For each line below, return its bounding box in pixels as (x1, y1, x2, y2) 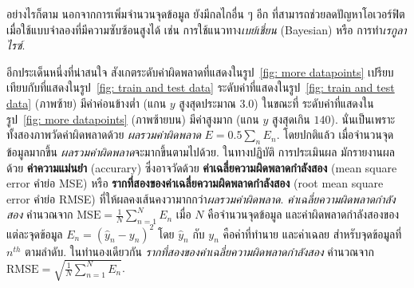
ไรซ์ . (6, 37, 26, 53)
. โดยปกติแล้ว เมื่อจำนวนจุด (276, 126, 394, 143)
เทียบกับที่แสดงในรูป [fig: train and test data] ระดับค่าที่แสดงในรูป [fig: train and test (6, 79, 395, 96)
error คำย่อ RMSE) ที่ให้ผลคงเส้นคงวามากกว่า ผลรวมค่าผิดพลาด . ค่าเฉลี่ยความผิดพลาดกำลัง (6, 190, 396, 207)
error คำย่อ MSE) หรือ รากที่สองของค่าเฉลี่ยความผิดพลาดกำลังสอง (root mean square (6, 175, 384, 191)
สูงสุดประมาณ (179, 94, 236, 111)
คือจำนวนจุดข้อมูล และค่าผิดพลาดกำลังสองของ (207, 206, 400, 223)
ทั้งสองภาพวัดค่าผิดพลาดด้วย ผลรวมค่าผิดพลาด (6, 126, 201, 143)
